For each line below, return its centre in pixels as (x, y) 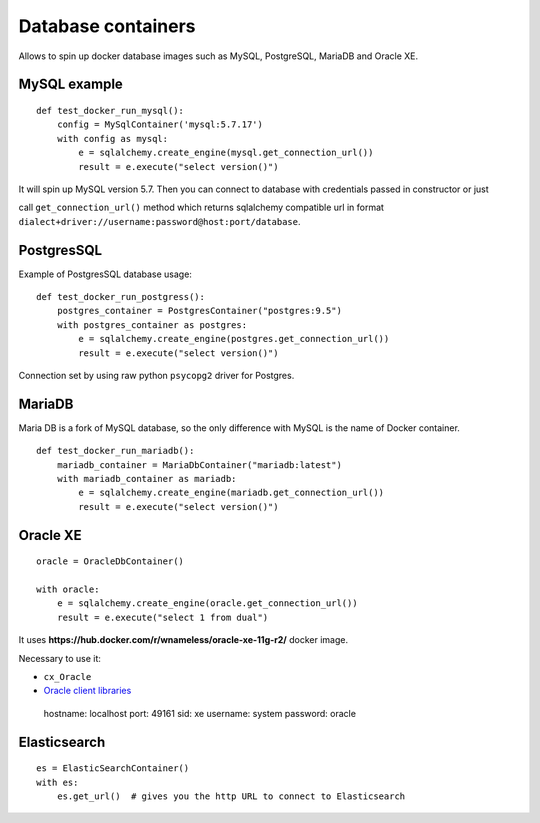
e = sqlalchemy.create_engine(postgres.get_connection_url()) (234, 339)
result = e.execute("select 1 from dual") (162, 617)
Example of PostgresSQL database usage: (105, 274)
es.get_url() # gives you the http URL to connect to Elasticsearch (231, 796)
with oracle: (68, 589)
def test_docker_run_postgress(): (120, 296)
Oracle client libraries (87, 691)
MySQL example (71, 84)
